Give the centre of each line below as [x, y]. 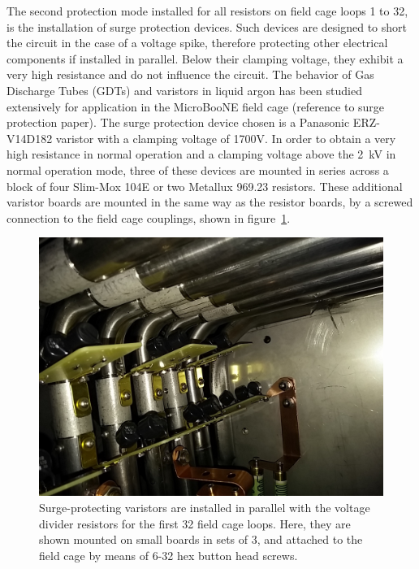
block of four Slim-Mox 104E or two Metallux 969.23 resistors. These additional [205, 186]
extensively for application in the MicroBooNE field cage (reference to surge [196, 106]
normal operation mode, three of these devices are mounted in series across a [198, 169]
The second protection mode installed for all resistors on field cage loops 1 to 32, [207, 11]
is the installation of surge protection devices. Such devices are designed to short [207, 26]
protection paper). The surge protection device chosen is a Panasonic [178, 122]
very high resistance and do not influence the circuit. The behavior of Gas [190, 74]
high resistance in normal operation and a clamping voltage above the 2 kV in [201, 154]
